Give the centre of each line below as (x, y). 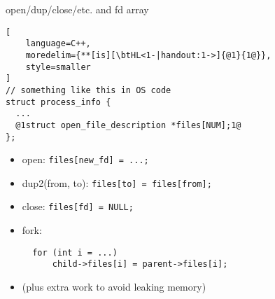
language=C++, (58, 44)
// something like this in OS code (89, 90)
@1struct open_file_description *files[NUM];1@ (128, 125)
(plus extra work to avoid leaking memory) (114, 287)
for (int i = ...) (75, 252)
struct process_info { (58, 102)
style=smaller (58, 67)
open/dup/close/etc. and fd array (77, 9)
